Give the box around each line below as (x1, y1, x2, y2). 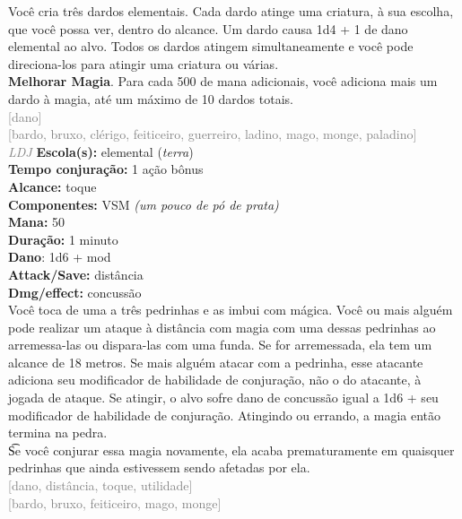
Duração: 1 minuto (8, 229, 118, 248)
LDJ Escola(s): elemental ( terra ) (8, 142, 194, 160)
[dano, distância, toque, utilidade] (8, 476, 193, 495)
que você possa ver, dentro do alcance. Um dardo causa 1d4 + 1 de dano (8, 19, 408, 38)
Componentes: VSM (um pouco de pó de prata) (8, 195, 279, 213)
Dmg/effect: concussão (8, 282, 142, 301)
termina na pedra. (8, 423, 108, 442)
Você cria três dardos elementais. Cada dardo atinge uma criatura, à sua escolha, (8, 2, 454, 20)
